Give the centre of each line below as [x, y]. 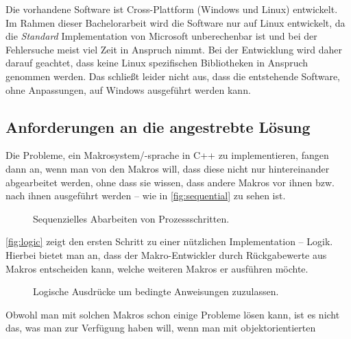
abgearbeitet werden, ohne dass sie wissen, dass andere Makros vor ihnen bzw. [170, 182]
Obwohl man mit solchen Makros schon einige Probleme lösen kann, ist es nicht [173, 314]
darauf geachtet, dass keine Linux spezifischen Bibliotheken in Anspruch [157, 63]
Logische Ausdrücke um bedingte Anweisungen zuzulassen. [156, 291]
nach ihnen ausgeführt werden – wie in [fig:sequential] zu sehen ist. [146, 196]
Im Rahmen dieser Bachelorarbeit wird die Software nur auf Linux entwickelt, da [175, 22]
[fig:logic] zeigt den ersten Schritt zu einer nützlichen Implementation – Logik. [169, 241]
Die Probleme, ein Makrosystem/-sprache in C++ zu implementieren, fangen [167, 155]
